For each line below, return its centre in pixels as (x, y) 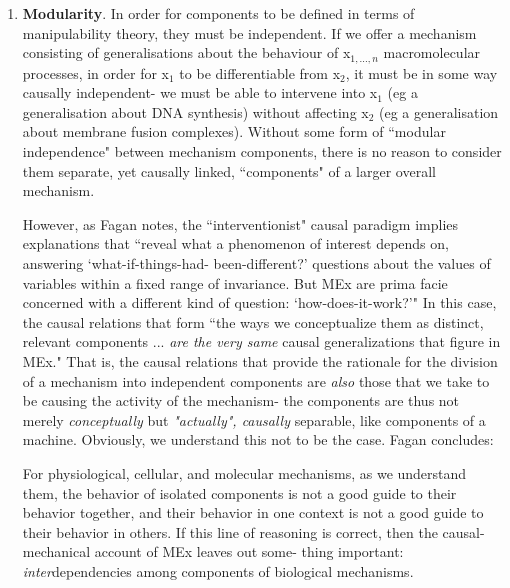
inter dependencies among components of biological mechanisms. (218, 570)
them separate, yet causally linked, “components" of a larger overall (229, 170)
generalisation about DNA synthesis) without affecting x (195, 111)
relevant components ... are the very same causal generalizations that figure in (261, 341)
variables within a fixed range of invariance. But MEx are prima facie (235, 282)
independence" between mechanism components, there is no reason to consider (262, 151)
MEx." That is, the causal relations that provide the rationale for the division (260, 360)
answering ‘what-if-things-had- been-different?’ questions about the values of (256, 262)
